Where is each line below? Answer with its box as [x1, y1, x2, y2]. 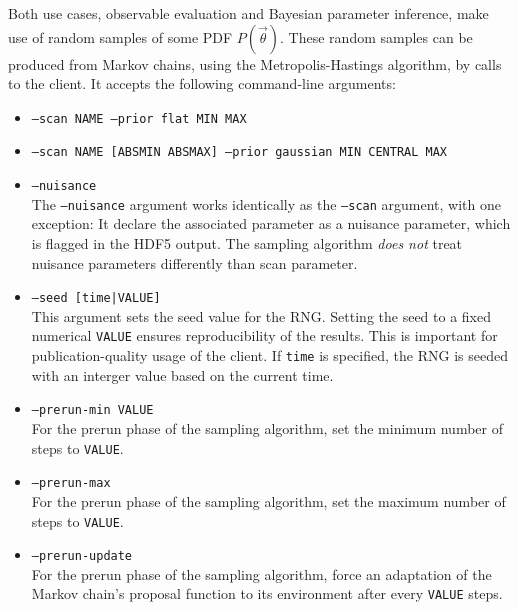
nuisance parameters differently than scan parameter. [31, 252, 358, 273]
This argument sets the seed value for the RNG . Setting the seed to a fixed [31, 305, 492, 326]
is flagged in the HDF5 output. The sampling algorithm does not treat [31, 233, 463, 253]
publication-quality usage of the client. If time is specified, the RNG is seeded [31, 345, 508, 366]
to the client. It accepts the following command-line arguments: [8, 73, 396, 94]
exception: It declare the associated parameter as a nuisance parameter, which [31, 213, 511, 234]
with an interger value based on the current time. [31, 364, 334, 385]
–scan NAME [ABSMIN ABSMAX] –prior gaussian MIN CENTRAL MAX [31, 145, 448, 160]
